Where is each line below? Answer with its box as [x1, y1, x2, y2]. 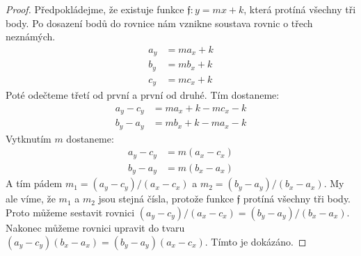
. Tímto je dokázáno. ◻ [204, 234, 307, 248]
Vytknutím [6, 131, 51, 145]
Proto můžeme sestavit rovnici [6, 205, 135, 219]
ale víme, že [6, 191, 56, 206]
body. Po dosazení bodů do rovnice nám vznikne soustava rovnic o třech [6, 15, 313, 30]
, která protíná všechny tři [243, 2, 356, 16]
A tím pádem [6, 176, 63, 191]
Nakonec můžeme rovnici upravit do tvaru [6, 220, 185, 234]
